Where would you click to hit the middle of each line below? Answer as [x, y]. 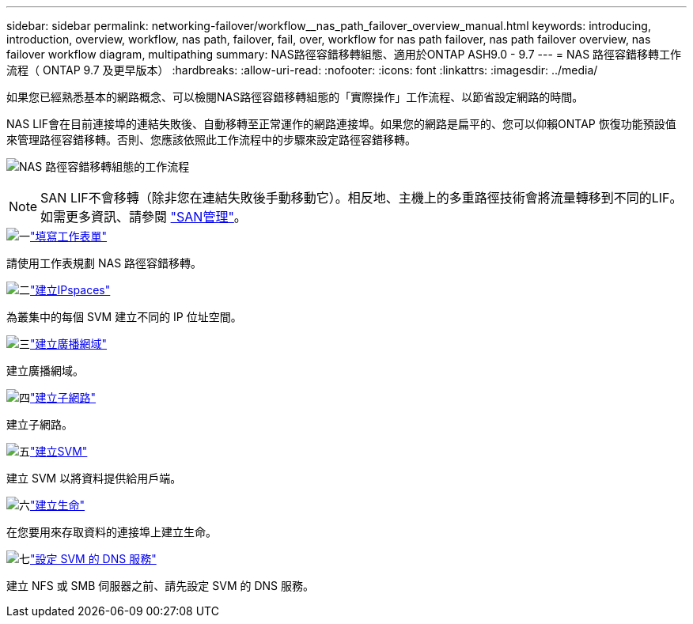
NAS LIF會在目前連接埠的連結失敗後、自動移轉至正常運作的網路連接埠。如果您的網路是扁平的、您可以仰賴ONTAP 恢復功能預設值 [341, 124]
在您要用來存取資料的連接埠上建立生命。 [112, 532]
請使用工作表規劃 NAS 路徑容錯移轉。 [104, 263]
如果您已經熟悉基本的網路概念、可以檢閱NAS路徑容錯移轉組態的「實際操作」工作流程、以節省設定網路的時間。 [295, 97]
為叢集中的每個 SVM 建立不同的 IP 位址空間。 [124, 317]
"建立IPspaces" [70, 290]
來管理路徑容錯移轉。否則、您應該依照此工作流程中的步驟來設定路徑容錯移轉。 [211, 140]
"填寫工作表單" [69, 236]
